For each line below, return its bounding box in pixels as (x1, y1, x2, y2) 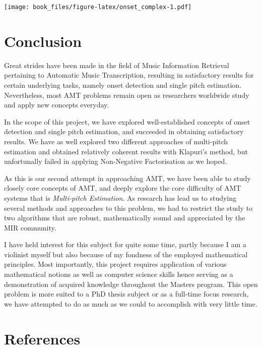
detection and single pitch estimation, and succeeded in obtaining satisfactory (4, 126, 244, 137)
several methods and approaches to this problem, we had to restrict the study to (4, 202, 252, 213)
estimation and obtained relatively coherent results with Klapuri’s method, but (4, 146, 248, 156)
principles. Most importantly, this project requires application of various (4, 259, 227, 269)
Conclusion (4, 30, 82, 51)
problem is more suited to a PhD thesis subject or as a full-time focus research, (4, 288, 249, 299)
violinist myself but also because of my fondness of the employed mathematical (4, 249, 248, 259)
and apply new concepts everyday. (4, 99, 109, 110)
